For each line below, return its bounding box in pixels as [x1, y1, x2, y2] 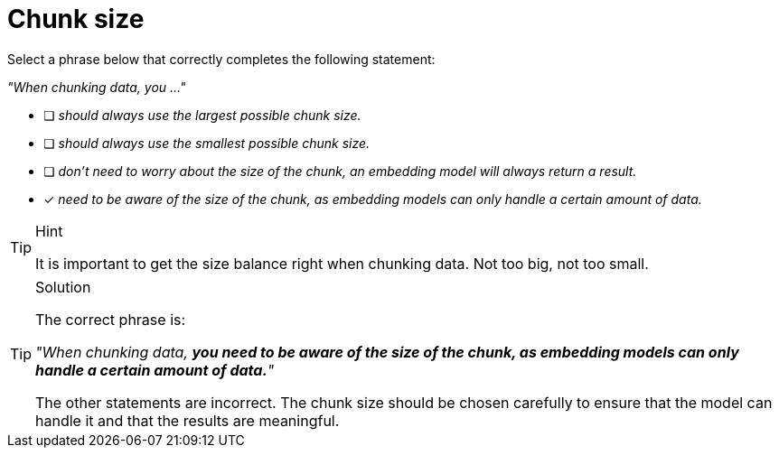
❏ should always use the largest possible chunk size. [43, 107, 361, 123]
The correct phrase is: [35, 310, 186, 329]
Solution [35, 277, 91, 296]
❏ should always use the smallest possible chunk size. [43, 135, 371, 151]
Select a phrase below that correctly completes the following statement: [7, 51, 436, 67]
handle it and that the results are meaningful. [35, 411, 340, 430]
